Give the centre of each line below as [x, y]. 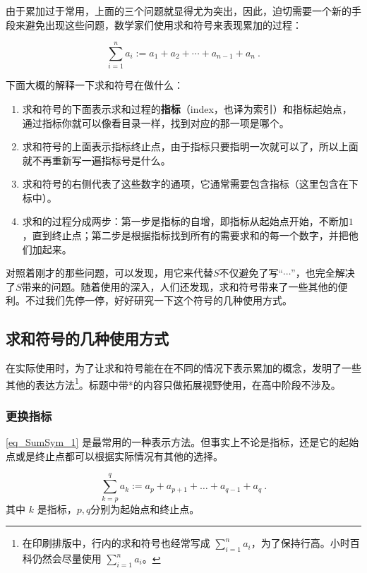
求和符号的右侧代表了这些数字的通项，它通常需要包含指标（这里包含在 [185, 184]
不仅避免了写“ [251, 273]
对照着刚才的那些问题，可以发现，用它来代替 [109, 273]
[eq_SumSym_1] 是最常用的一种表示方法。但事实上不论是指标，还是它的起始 [182, 442]
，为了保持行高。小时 [300, 543]
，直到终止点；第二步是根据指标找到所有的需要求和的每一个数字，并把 [185, 235]
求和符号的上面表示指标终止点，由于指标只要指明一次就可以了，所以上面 [190, 146]
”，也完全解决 [323, 273]
